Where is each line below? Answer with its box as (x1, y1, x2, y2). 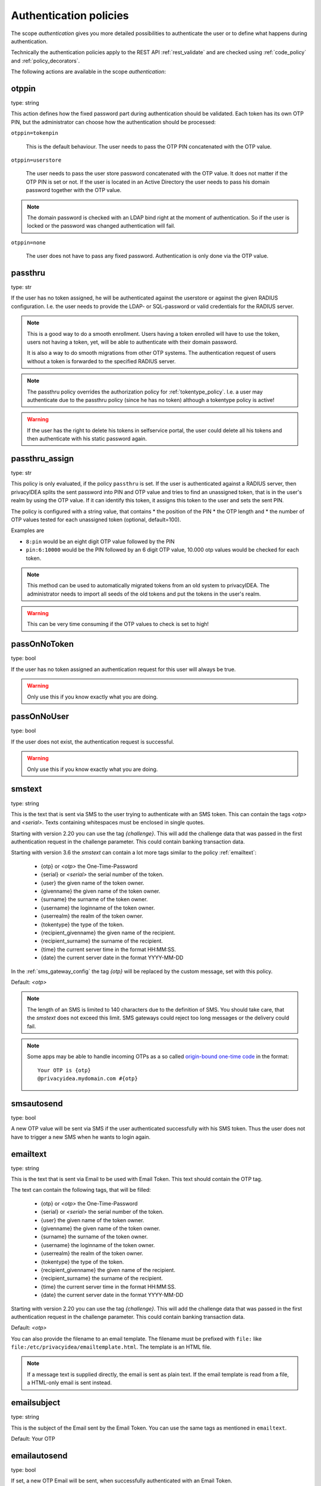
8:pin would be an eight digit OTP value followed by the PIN (26, 538, 175, 545)
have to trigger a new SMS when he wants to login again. (11, 1133, 151, 1141)
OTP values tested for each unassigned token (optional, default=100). (11, 516, 181, 523)
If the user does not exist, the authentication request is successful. (11, 738, 175, 745)
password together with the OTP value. (26, 187, 122, 194)
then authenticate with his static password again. (27, 435, 147, 442)
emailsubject (11, 1397, 61, 1408)
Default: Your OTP (11, 1435, 56, 1442)
